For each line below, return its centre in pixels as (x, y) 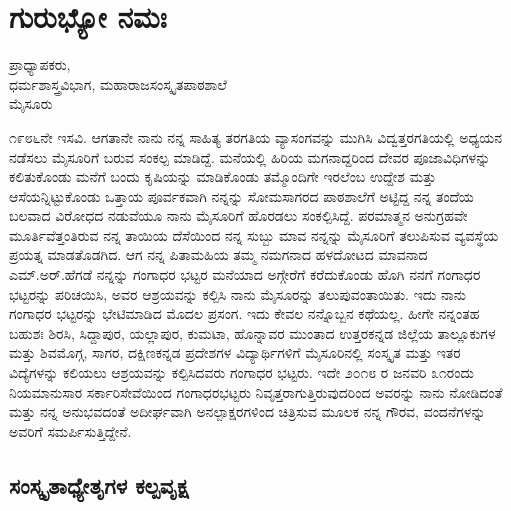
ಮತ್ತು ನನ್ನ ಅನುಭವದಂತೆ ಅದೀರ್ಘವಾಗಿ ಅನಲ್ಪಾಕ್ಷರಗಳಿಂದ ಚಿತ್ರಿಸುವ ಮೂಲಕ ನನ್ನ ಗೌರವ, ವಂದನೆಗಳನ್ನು (247, 411)
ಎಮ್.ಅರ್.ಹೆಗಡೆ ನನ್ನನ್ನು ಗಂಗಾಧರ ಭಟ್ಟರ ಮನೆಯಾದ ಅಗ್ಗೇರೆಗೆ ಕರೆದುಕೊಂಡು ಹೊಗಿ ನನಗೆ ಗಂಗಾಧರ (245, 274)
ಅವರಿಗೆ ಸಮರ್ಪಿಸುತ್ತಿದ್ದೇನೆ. (70, 430)
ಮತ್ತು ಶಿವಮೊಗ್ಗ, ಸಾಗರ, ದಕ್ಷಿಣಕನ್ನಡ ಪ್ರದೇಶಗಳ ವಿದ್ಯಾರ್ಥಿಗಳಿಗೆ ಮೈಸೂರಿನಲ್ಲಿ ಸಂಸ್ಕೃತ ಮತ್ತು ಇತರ (235, 352)
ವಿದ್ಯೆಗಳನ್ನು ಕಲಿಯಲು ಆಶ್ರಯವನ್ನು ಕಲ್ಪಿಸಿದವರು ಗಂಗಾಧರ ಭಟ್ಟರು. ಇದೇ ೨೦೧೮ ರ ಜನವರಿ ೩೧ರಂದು (241, 372)
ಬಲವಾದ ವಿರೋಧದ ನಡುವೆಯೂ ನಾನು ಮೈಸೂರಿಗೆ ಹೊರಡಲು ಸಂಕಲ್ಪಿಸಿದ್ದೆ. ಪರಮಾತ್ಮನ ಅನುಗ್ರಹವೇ (238, 215)
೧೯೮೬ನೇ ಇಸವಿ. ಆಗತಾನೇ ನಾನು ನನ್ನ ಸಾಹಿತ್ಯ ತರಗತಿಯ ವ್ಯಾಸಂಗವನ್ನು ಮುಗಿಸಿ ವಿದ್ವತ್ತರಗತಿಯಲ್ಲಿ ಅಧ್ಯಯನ (256, 136)
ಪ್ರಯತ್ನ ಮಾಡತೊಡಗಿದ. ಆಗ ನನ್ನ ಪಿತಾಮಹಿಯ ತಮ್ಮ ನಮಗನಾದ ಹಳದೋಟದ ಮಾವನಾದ (218, 254)
